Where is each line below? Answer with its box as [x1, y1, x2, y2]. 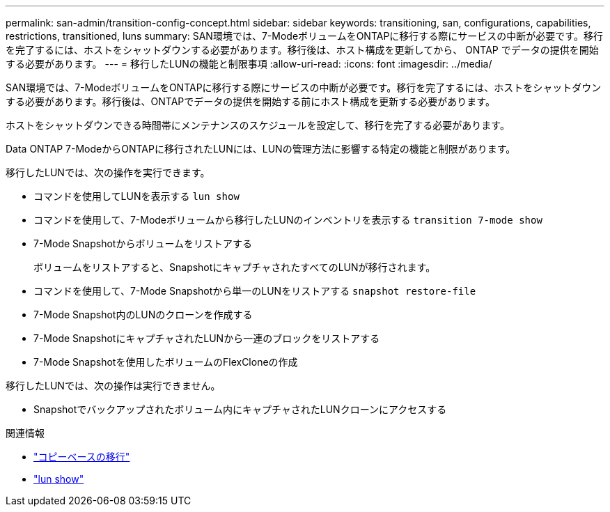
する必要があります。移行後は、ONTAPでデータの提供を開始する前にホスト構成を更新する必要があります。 [6, 95, 495, 107]
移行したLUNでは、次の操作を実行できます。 [6, 166, 210, 178]
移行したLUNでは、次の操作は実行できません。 [6, 380, 221, 391]
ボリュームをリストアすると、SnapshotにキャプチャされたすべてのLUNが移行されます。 [33, 261, 436, 273]
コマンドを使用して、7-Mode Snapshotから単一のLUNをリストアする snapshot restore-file [33, 285, 476, 297]
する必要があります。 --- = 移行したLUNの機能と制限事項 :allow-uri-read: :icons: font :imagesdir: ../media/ [6, 58, 492, 70]
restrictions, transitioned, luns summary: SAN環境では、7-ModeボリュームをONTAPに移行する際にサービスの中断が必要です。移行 [6, 30, 603, 42]
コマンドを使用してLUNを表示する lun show [33, 190, 240, 202]
